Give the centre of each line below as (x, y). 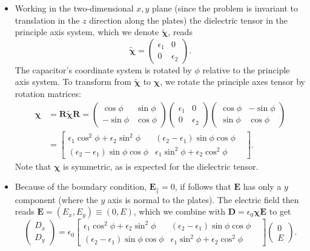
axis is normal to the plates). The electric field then (203, 199)
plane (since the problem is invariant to (225, 8)
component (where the (56, 199)
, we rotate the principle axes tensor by (233, 82)
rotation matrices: (48, 93)
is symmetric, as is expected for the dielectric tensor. (161, 166)
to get (280, 211)
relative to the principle (246, 69)
